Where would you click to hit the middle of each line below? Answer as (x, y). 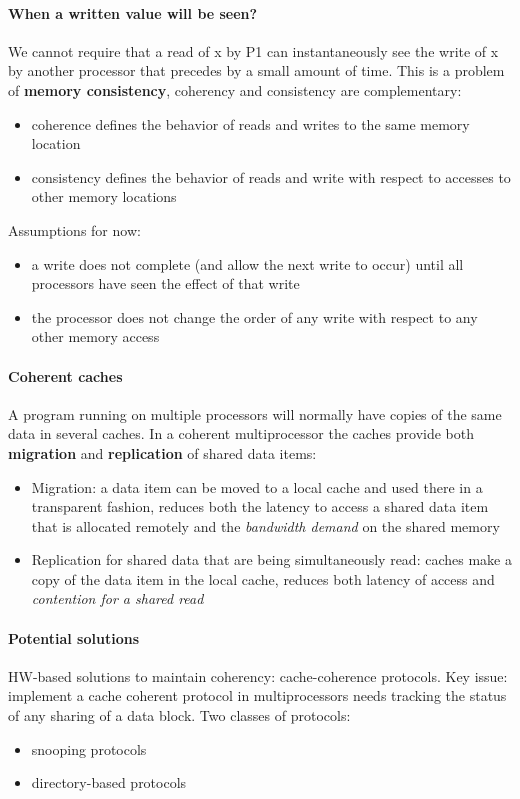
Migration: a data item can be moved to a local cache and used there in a (257, 486)
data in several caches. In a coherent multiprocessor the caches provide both (241, 433)
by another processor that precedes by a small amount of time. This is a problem (256, 70)
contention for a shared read (117, 598)
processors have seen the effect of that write (165, 283)
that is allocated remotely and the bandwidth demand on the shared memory (265, 525)
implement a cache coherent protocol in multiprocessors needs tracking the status (257, 695)
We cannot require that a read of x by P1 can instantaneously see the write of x (253, 50)
